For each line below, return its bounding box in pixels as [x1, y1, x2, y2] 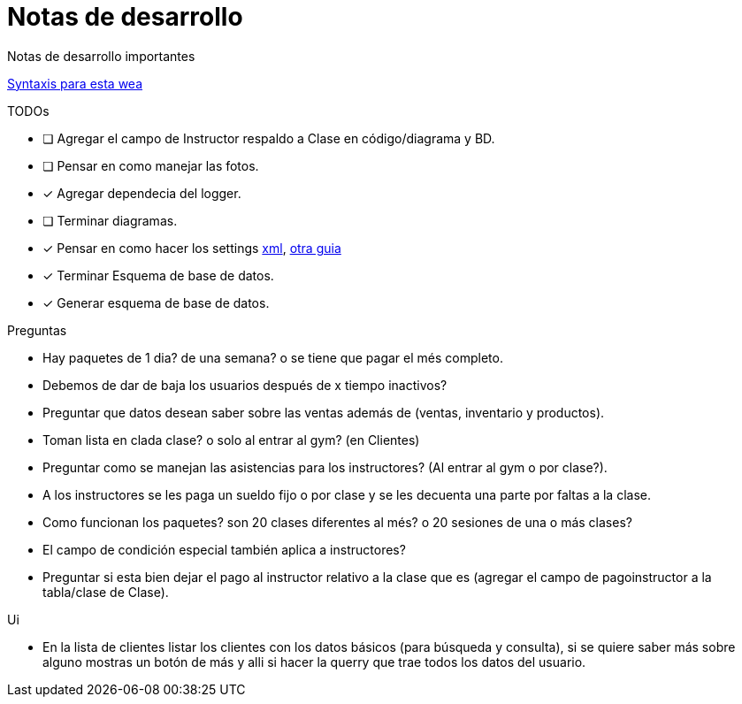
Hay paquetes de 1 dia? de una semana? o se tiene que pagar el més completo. [42, 349, 503, 365]
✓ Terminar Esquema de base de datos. [42, 267, 274, 283]
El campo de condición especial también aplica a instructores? [42, 541, 406, 557]
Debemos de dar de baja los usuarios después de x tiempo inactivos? [42, 377, 447, 393]
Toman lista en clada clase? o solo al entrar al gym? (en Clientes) [42, 432, 420, 448]
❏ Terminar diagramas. [42, 212, 178, 228]
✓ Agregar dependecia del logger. [42, 185, 241, 201]
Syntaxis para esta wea [7, 75, 142, 91]
